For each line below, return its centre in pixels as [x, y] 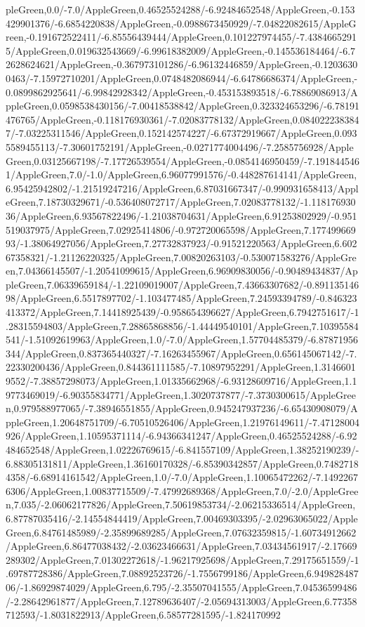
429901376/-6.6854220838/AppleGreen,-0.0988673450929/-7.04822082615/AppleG [181, 23]
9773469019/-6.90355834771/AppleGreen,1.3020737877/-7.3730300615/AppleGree [181, 394]
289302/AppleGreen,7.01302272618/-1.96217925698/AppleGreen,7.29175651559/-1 [182, 559]
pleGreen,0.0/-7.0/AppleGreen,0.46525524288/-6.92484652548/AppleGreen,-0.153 [180, 9]
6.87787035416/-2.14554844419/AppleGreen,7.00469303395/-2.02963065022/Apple [182, 518]
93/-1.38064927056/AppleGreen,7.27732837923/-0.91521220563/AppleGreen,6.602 [181, 243]
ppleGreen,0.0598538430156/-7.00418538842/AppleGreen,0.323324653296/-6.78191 [182, 106]
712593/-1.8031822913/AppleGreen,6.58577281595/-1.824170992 [143, 615]
